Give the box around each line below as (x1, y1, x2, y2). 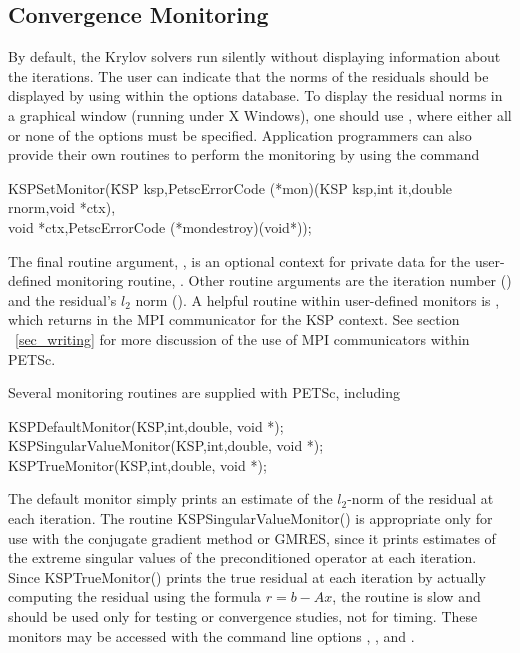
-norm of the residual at (347, 488, 494, 509)
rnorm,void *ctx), (8, 197, 116, 218)
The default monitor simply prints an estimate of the (8, 488, 333, 509)
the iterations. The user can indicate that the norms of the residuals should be (8, 65, 489, 86)
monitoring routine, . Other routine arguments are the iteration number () (56, 270, 512, 291)
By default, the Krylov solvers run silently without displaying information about (8, 46, 501, 67)
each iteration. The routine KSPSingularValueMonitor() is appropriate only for (8, 508, 493, 529)
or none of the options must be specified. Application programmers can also (8, 124, 472, 145)
